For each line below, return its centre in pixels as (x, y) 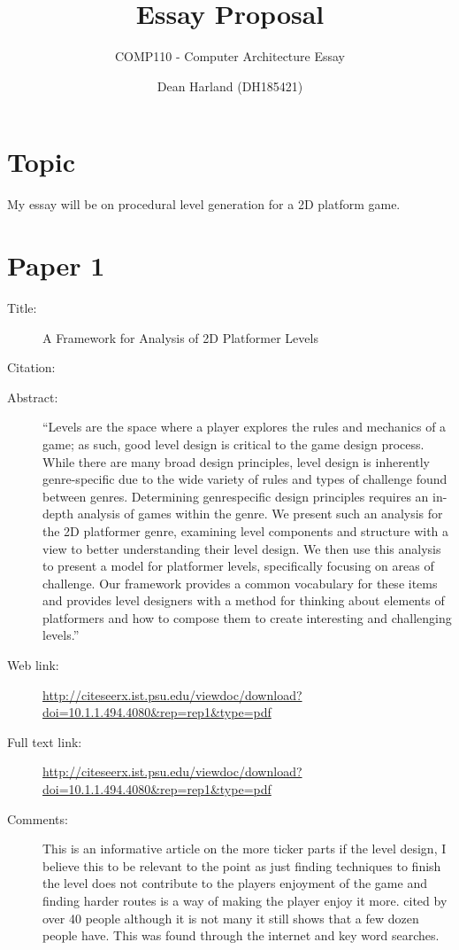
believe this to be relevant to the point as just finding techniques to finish (242, 865)
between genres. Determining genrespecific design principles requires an (236, 496)
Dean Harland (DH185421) (230, 86)
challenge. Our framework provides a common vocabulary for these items (240, 583)
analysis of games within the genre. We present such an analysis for (260, 514)
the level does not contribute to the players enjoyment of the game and (235, 883)
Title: (22, 307)
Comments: (38, 818)
